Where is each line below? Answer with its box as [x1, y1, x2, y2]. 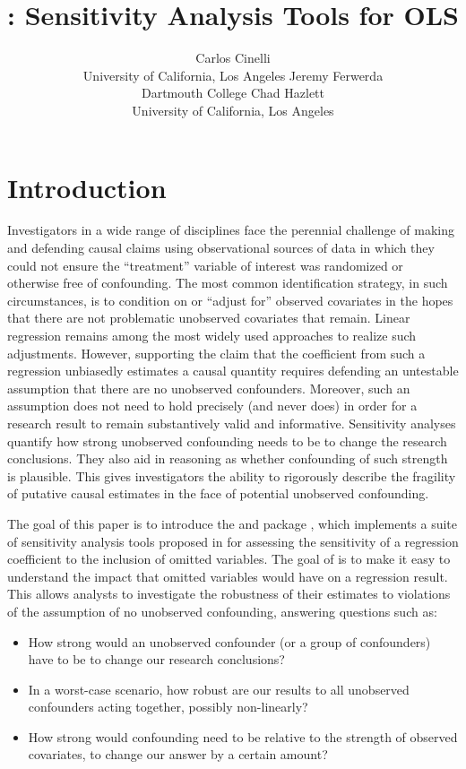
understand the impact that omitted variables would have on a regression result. [7, 566, 448, 585]
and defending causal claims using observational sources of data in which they [7, 238, 435, 257]
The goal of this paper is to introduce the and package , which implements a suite [7, 514, 458, 532]
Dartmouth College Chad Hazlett [141, 83, 324, 102]
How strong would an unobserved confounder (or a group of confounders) [28, 632, 431, 651]
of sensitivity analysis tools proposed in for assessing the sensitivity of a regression [7, 531, 459, 550]
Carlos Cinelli [195, 48, 271, 67]
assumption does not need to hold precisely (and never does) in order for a [7, 396, 418, 415]
